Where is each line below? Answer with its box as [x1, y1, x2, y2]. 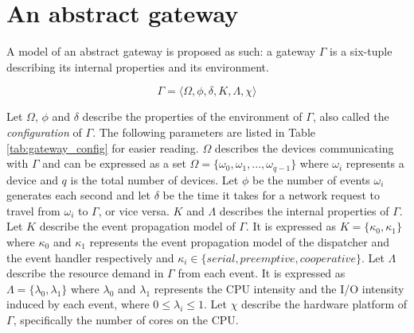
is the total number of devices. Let [70, 171, 239, 188]
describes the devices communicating [214, 139, 394, 156]
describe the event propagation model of [39, 218, 236, 234]
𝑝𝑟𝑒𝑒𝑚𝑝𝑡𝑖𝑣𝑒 [240, 253, 295, 265]
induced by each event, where [6, 296, 150, 312]
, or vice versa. [98, 202, 170, 219]
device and [6, 171, 58, 188]
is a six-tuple [330, 43, 393, 60]
